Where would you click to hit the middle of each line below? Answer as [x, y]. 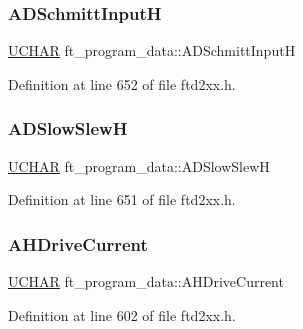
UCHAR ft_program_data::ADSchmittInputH [152, 50]
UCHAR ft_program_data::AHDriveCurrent [146, 281]
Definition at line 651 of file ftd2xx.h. [122, 199]
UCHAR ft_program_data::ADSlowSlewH [139, 165]
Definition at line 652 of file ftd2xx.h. [122, 83]
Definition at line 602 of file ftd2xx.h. [122, 314]
